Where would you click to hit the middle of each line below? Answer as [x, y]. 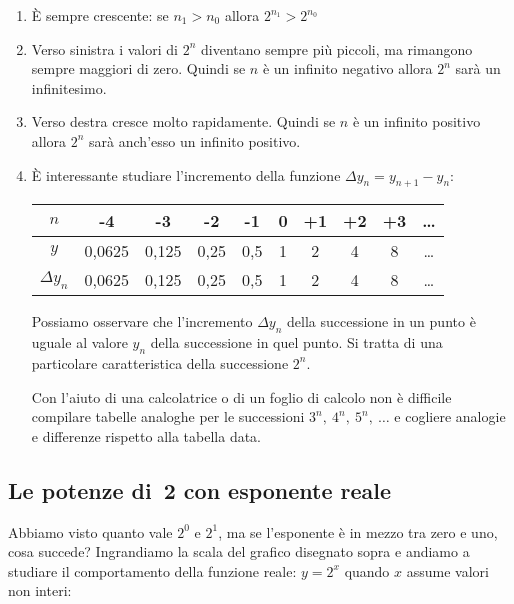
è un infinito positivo [416, 121]
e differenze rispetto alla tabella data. [146, 435]
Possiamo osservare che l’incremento [142, 321]
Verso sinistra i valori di [104, 48]
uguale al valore [79, 342]
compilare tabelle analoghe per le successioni [168, 416]
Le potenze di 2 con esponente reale [200, 489]
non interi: [40, 590]
